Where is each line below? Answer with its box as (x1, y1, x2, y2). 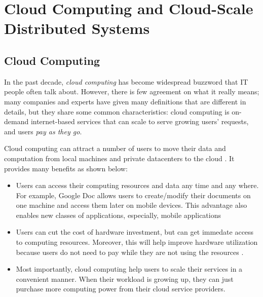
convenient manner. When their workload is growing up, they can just (16, 273, 234, 284)
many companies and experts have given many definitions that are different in (4, 96, 246, 106)
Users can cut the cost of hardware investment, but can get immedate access (16, 227, 254, 237)
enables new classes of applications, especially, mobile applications (16, 209, 221, 220)
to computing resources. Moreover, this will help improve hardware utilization (16, 237, 258, 247)
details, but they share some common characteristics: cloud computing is (4, 106, 230, 117)
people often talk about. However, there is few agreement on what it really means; (4, 86, 259, 97)
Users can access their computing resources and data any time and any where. (16, 180, 259, 191)
